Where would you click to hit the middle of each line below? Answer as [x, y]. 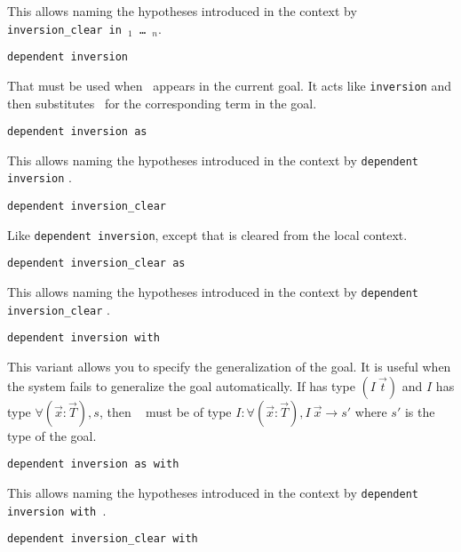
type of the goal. [52, 435]
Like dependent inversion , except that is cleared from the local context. [207, 234]
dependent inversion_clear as [96, 264]
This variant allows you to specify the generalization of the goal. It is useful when [229, 367]
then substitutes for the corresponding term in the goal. [162, 103]
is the [420, 411]
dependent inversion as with [93, 464]
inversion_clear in [64, 30]
